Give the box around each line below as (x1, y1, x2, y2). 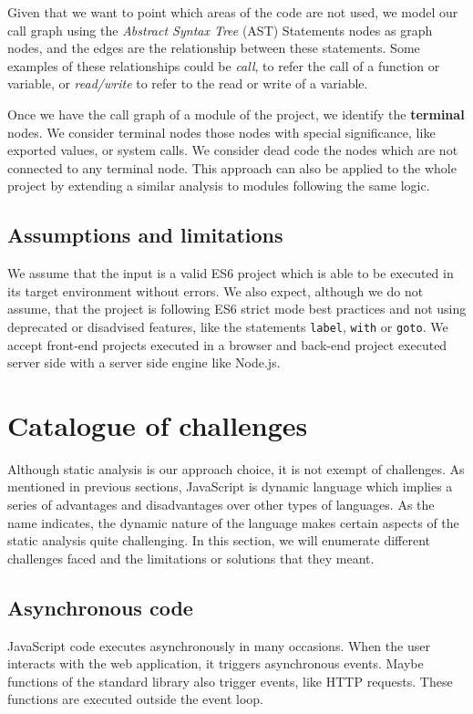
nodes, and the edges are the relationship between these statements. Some (7, 38, 420, 57)
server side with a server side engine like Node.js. (7, 353, 281, 372)
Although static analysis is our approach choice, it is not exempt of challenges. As (7, 459, 465, 478)
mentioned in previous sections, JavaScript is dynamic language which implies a (7, 477, 453, 496)
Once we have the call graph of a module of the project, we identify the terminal (7, 104, 465, 123)
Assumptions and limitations (7, 221, 283, 249)
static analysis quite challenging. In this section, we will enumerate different (7, 531, 430, 550)
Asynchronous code (7, 593, 193, 621)
